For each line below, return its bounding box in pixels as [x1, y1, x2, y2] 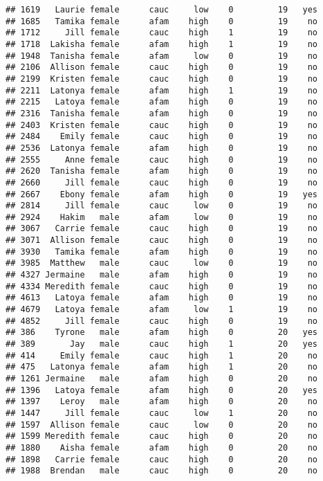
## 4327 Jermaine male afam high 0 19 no [6, 270, 318, 280]
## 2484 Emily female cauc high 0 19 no [6, 131, 318, 142]
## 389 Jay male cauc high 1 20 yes [6, 339, 318, 350]
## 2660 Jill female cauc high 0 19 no [6, 177, 318, 188]
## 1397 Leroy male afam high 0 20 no [6, 397, 318, 407]
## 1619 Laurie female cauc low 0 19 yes [6, 5, 318, 15]
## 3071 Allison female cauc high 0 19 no [6, 235, 318, 246]
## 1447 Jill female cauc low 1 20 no [6, 408, 318, 418]
